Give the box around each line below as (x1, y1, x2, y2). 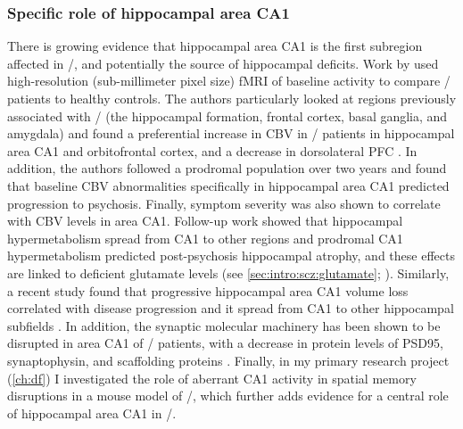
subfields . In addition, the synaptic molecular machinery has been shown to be (7, 316, 441, 334)
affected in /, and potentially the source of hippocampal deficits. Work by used (7, 54, 439, 72)
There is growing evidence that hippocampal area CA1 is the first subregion (7, 37, 423, 55)
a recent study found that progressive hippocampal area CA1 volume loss (7, 281, 409, 300)
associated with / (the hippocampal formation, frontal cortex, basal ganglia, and (7, 106, 448, 125)
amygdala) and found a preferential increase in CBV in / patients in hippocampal (7, 124, 455, 143)
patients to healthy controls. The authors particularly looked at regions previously (7, 89, 457, 107)
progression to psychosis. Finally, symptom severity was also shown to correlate (7, 194, 441, 212)
